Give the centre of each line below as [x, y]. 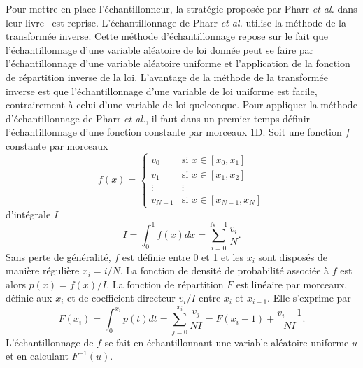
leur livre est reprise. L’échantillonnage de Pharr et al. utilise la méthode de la [176, 22]
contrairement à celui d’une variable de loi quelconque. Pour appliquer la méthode [181, 105]
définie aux [29, 298]
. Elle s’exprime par [309, 298]
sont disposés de [293, 256]
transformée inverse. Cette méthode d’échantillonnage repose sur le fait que [167, 36]
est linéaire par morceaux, [292, 284]
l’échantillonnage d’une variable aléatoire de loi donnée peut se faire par [160, 49]
